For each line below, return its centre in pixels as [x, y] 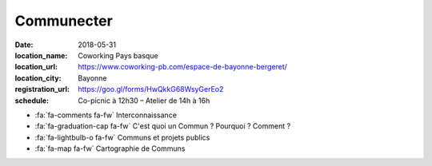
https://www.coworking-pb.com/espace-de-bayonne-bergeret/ [183, 67]
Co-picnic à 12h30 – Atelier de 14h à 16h [144, 101]
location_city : [38, 78]
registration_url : [42, 89]
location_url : [36, 67]
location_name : [41, 55]
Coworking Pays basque [118, 55]
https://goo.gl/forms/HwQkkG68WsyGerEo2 [151, 89]
